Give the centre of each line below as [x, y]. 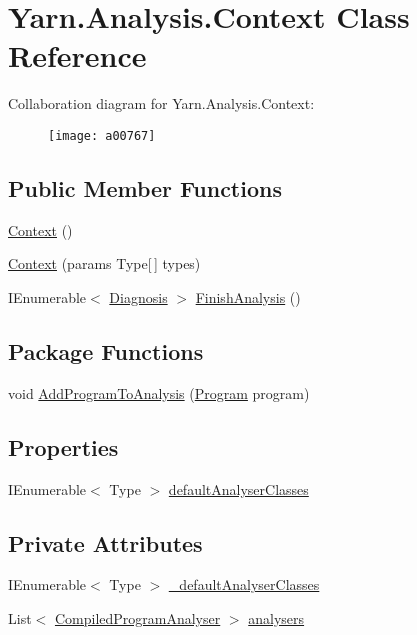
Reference [77, 55]
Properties [63, 446]
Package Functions [106, 350]
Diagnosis [138, 296]
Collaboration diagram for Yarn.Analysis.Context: [161, 103]
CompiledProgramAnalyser [137, 617]
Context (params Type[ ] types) [104, 263]
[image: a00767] [102, 135]
